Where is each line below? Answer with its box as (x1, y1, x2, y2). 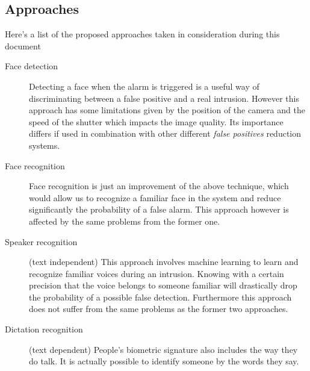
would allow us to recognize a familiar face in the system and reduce (29, 191, 281, 204)
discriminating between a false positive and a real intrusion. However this (29, 92, 299, 104)
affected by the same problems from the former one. (29, 214, 220, 227)
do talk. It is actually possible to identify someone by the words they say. (29, 355, 299, 367)
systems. (29, 139, 60, 151)
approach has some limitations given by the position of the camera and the (29, 104, 305, 116)
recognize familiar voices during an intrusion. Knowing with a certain (29, 267, 284, 279)
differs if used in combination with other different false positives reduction (29, 127, 302, 140)
